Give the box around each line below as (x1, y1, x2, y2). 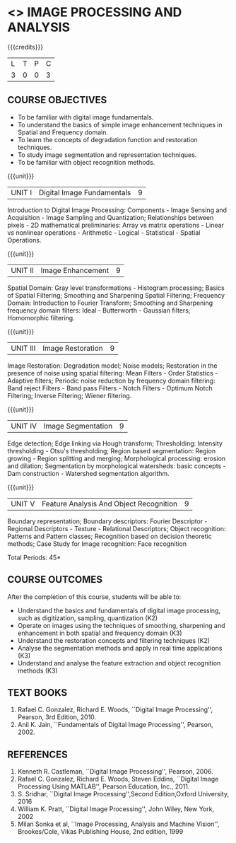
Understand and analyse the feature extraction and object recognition (17, 658, 221, 667)
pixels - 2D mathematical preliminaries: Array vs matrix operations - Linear (7, 221, 225, 229)
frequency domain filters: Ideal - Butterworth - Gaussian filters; (7, 306, 191, 315)
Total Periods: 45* (7, 553, 61, 562)
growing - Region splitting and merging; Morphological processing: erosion (7, 454, 226, 463)
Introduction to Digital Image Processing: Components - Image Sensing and (7, 206, 228, 214)
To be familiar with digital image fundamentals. (17, 112, 154, 121)
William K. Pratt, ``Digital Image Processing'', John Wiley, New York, (17, 805, 214, 813)
